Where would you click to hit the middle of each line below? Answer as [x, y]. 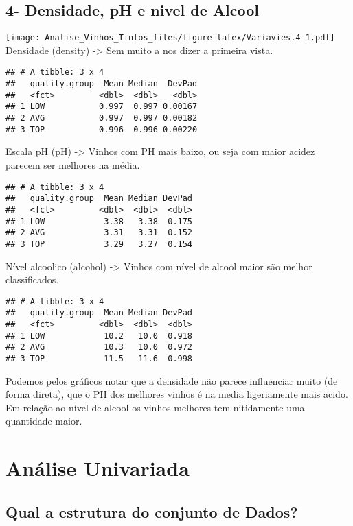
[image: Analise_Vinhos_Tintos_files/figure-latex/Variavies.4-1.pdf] [170, 38]
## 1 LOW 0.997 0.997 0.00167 [102, 107]
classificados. [32, 279]
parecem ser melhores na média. [73, 164]
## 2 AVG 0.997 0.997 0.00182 [102, 118]
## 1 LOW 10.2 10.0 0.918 [99, 336]
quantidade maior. [44, 421]
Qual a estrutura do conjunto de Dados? [152, 511]
